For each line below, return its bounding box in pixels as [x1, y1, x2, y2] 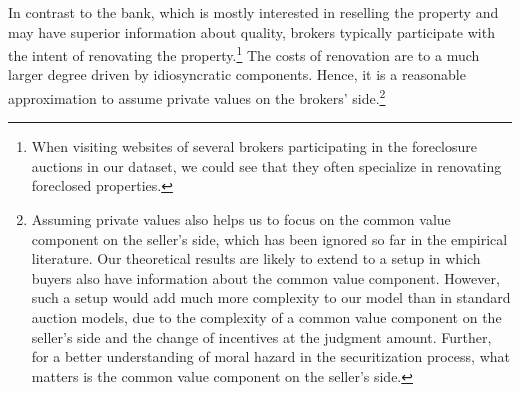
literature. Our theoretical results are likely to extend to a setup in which [31, 248, 481, 269]
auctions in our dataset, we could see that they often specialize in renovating [31, 155, 502, 176]
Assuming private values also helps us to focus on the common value [31, 209, 451, 230]
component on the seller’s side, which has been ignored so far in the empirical [31, 228, 508, 249]
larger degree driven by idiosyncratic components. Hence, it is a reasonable [8, 64, 466, 85]
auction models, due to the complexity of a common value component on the [31, 307, 502, 328]
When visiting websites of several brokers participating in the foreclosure [31, 136, 477, 157]
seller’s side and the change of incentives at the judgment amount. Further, [31, 326, 492, 347]
